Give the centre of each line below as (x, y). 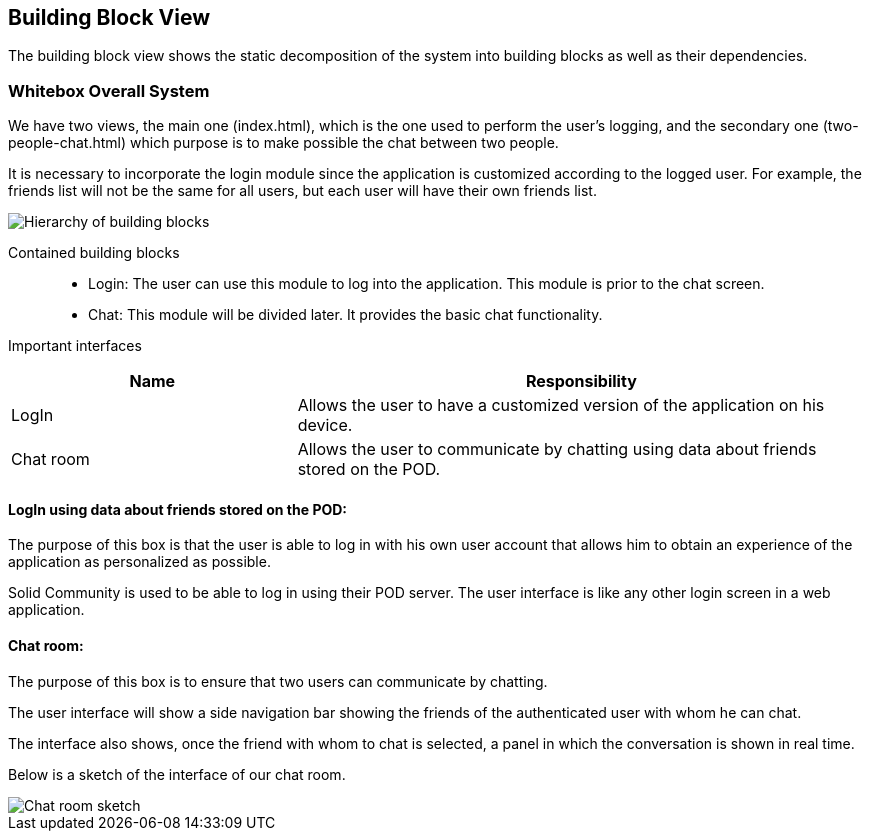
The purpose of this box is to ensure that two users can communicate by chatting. (278, 681)
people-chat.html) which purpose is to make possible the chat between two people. (283, 143)
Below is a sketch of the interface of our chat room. (177, 774)
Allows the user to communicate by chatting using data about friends (557, 449)
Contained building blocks (94, 253)
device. (325, 425)
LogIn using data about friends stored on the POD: (178, 509)
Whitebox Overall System (109, 90)
